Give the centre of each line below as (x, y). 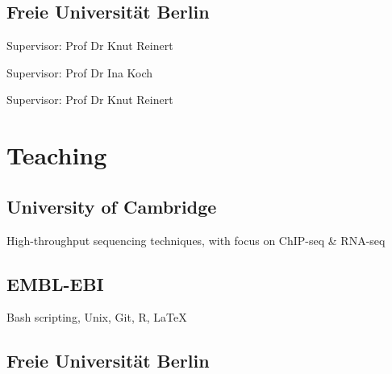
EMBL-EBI (55, 283)
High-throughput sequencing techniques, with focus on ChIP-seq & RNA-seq (196, 240)
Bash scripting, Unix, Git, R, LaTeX (97, 317)
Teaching (57, 155)
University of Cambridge (112, 206)
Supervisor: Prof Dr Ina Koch (80, 72)
